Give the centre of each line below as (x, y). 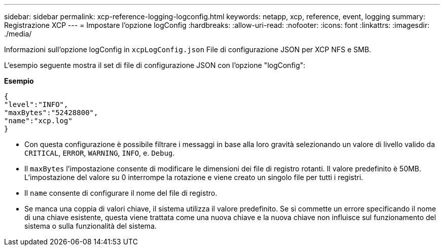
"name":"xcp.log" (38, 121)
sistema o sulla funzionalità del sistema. (91, 226)
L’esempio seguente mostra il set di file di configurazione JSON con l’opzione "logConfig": (155, 65)
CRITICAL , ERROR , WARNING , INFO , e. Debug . (100, 153)
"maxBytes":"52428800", (51, 113)
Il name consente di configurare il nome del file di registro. (121, 193)
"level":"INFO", (36, 104)
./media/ (18, 34)
